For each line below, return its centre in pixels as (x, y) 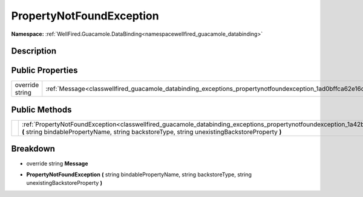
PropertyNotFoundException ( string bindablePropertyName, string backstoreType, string (139, 174)
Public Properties (44, 71)
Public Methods (41, 109)
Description (34, 51)
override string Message (57, 163)
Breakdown (33, 149)
